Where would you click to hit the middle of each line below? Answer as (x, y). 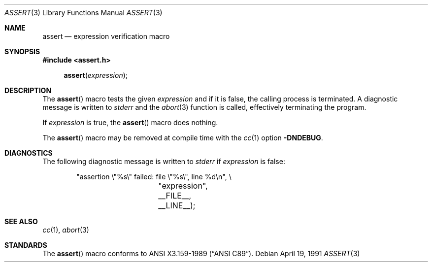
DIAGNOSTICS (29, 153)
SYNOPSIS (22, 51)
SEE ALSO (21, 221)
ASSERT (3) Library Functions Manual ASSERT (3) (83, 13)
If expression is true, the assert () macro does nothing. (130, 122)
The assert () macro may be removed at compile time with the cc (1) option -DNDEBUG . (183, 138)
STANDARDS (26, 245)
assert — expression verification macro (106, 36)
